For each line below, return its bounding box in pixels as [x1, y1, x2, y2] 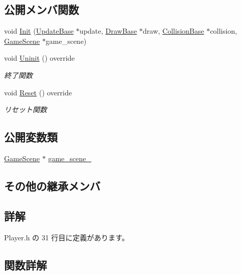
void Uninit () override [4, 53, 75, 63]
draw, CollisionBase [143, 26, 204, 36]
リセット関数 [4, 104, 47, 115]
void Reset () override [4, 87, 72, 97]
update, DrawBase [79, 26, 137, 36]
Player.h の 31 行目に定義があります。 [4, 232, 129, 242]
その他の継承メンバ [4, 178, 100, 193]
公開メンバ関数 [4, 2, 79, 17]
